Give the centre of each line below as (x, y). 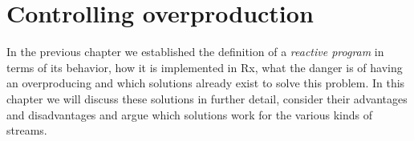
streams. (27, 130)
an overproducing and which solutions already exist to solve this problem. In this (206, 83)
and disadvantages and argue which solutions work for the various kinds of (190, 114)
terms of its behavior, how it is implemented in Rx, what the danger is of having (205, 67)
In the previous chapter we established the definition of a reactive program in (195, 52)
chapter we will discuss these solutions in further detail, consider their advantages (207, 98)
